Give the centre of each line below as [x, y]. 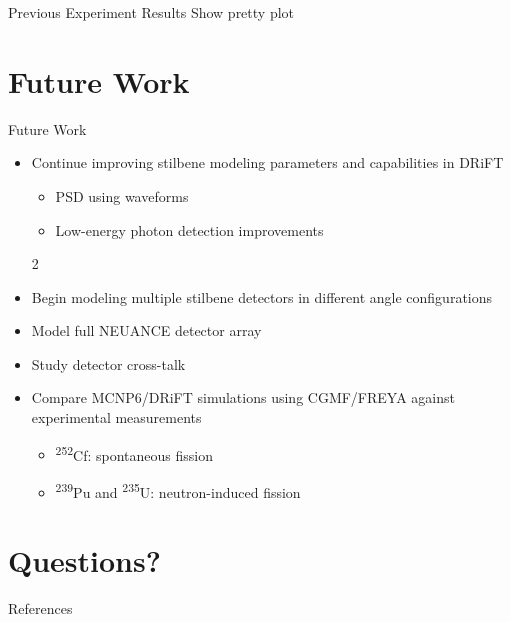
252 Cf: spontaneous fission [134, 453]
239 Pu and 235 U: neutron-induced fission [178, 490]
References [40, 608]
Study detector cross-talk [108, 363]
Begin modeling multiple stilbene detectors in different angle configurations [262, 296]
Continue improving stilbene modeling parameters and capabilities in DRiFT [267, 162]
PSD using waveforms [122, 195]
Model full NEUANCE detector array [146, 330]
